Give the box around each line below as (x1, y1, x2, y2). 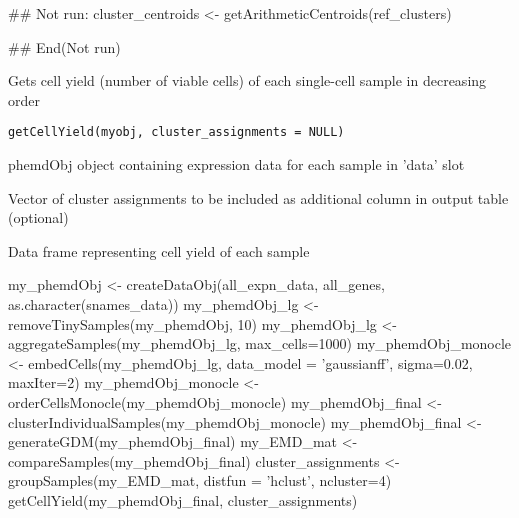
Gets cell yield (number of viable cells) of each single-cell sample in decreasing (8, 70, 487, 91)
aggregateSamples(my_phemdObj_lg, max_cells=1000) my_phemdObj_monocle (8, 333, 512, 354)
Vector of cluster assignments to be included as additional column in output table (8, 187, 509, 208)
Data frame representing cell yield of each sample (8, 240, 310, 261)
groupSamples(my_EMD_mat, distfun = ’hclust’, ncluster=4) (8, 470, 392, 491)
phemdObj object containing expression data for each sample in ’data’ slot (8, 154, 465, 175)
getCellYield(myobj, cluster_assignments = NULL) (8, 125, 345, 140)
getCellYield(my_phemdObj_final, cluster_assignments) (8, 489, 358, 510)
